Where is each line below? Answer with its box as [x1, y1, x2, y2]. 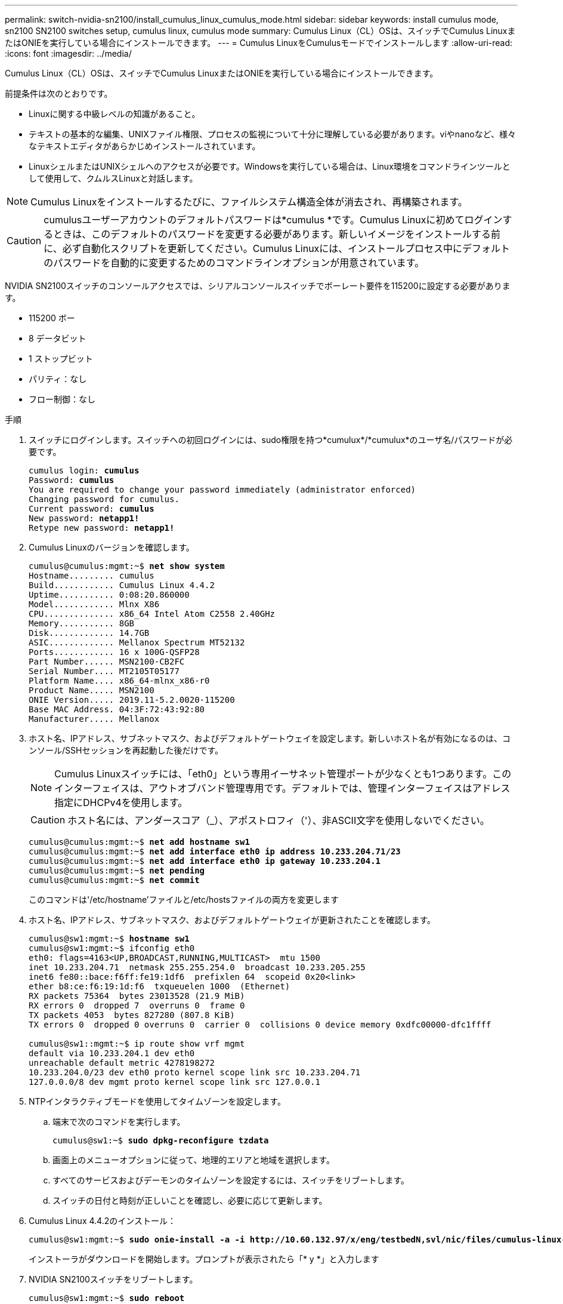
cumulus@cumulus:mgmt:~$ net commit [29, 875, 200, 885]
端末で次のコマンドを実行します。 [52, 1117, 185, 1127]
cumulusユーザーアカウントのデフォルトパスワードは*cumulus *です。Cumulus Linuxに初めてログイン [44, 214, 503, 226]
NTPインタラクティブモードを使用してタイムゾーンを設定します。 [29, 1096, 286, 1106]
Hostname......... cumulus [29, 571, 154, 580]
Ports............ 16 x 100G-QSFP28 [29, 647, 200, 657]
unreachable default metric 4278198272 [29, 1058, 215, 1068]
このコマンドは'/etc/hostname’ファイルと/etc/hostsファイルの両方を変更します [29, 894, 339, 905]
